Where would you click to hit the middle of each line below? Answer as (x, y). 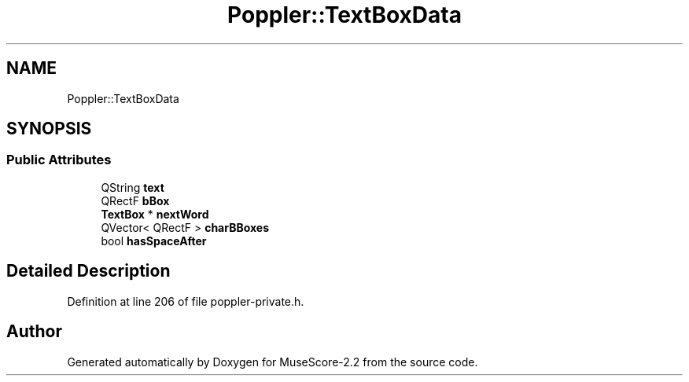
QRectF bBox (135, 200)
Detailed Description (88, 271)
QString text (133, 187)
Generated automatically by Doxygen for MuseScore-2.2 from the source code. (273, 362)
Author (34, 332)
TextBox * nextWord (155, 214)
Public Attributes (59, 160)
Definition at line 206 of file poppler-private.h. (186, 301)
